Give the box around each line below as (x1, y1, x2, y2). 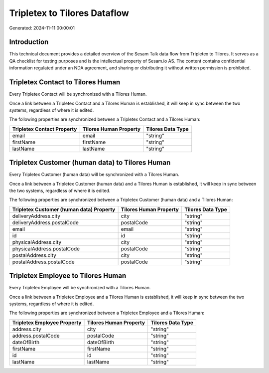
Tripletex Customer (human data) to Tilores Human (9, 159, 171, 167)
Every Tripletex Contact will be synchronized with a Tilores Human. (9, 91, 147, 97)
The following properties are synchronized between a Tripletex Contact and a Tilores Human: (9, 116, 201, 122)
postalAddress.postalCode (12, 258, 75, 265)
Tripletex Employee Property (12, 319, 82, 326)
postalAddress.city (12, 252, 57, 259)
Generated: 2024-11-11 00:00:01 (9, 25, 75, 31)
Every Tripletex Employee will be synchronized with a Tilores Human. (9, 285, 151, 291)
